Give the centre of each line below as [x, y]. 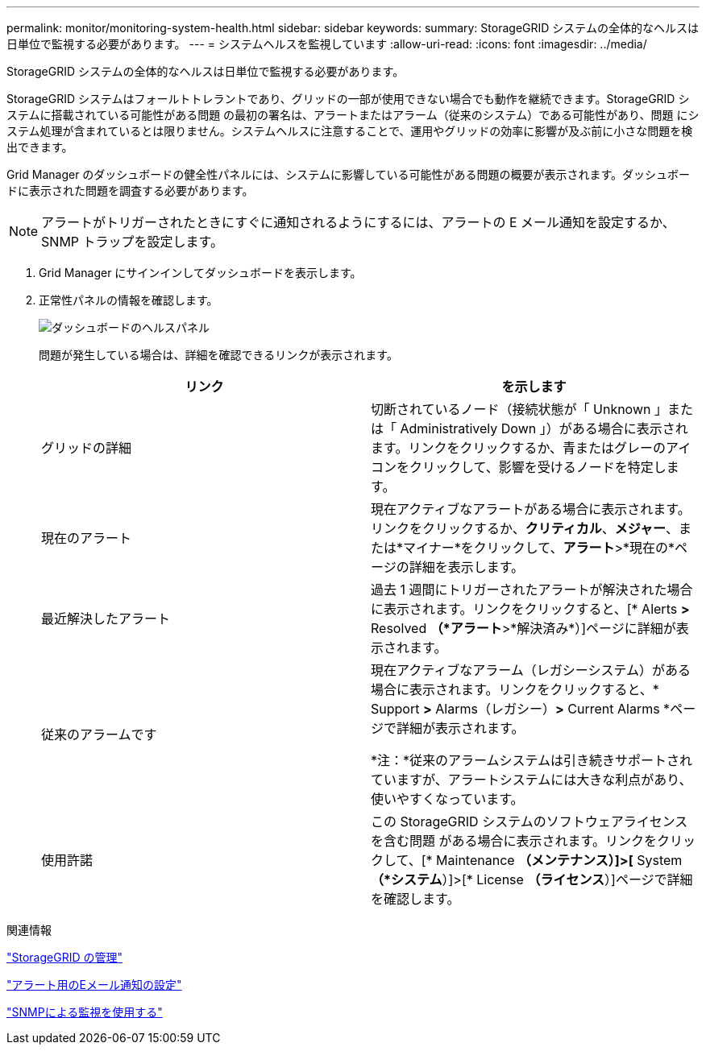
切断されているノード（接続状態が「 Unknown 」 [519, 409]
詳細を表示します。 [467, 567]
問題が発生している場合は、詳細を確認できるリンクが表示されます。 [218, 355]
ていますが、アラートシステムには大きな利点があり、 [532, 780]
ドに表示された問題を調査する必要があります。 [130, 190]
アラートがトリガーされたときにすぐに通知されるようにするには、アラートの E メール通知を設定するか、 [358, 222]
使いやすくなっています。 [447, 799]
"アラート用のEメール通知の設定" [94, 985]
